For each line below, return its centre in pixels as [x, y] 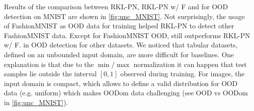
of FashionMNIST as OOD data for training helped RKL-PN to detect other [119, 26]
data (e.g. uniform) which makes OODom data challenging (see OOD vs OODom [126, 93]
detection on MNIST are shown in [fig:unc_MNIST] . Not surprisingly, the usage [124, 16]
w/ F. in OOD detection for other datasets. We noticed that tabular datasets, [121, 45]
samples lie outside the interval [51, 74]
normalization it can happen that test [190, 64]
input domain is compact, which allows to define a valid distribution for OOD [121, 83]
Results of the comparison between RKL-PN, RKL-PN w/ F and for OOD [116, 6]
